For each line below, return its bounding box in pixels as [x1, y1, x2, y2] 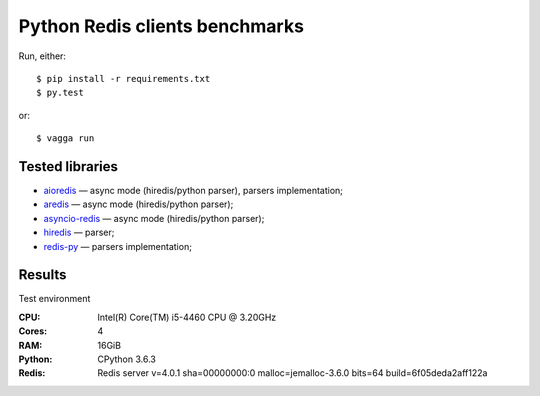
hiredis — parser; [43, 226, 115, 239]
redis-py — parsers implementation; [43, 240, 192, 252]
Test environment [18, 293, 91, 305]
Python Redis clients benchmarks [18, 15, 305, 37]
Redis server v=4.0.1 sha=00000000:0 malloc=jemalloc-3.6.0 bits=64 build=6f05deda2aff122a [97, 367, 488, 379]
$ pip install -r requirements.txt [36, 73, 211, 84]
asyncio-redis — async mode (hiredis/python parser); [43, 212, 265, 224]
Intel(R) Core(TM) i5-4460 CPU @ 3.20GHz [97, 311, 277, 323]
